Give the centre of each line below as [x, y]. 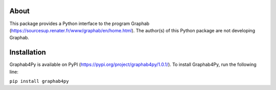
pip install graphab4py [39, 81]
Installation [28, 52]
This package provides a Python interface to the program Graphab [79, 24]
